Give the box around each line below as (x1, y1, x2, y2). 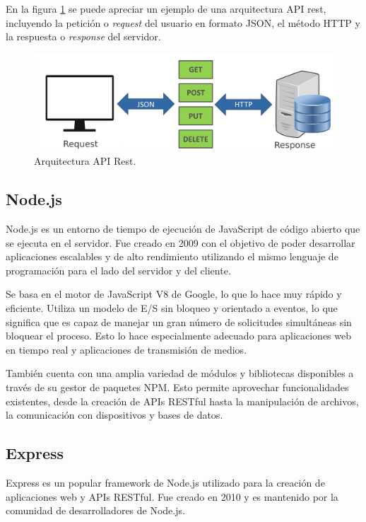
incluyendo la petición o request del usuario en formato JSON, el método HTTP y (6, 15, 360, 30)
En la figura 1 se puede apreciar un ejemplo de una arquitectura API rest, (6, 1, 326, 16)
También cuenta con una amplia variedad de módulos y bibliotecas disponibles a (6, 366, 354, 381)
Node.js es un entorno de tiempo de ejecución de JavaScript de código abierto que (6, 221, 360, 236)
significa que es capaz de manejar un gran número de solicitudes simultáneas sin (6, 314, 352, 329)
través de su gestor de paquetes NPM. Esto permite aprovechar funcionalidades (6, 379, 349, 394)
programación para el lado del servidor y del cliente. (6, 262, 231, 277)
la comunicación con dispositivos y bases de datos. (6, 407, 223, 422)
